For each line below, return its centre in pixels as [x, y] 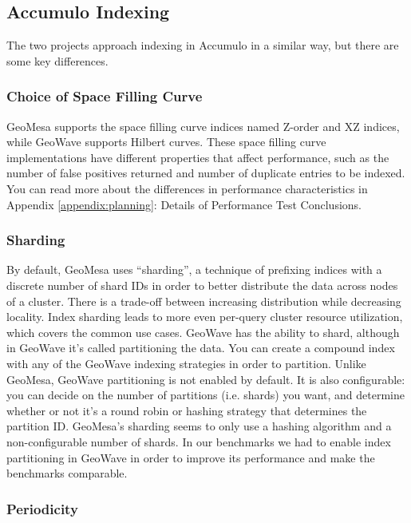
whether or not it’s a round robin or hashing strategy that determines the [187, 410]
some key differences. [57, 60]
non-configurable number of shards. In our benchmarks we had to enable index [199, 441]
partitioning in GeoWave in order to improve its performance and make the [191, 457]
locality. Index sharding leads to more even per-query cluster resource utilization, [205, 317]
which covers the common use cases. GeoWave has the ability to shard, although [203, 332]
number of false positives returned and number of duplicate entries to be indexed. [206, 173]
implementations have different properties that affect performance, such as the [198, 157]
